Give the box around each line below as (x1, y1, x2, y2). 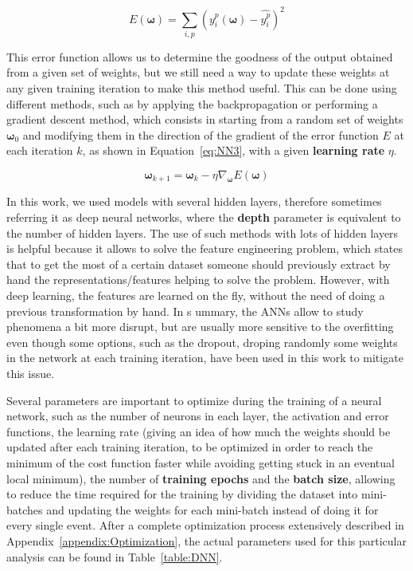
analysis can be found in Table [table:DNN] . (6, 548, 223, 565)
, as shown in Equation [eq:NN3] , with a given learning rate (82, 142, 385, 159)
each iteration (6, 142, 73, 159)
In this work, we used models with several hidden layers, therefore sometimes (6, 193, 382, 210)
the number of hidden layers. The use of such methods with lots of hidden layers (6, 224, 399, 241)
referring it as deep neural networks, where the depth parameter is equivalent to (6, 209, 401, 226)
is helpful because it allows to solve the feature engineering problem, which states (6, 240, 403, 257)
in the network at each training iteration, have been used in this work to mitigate (6, 349, 403, 366)
